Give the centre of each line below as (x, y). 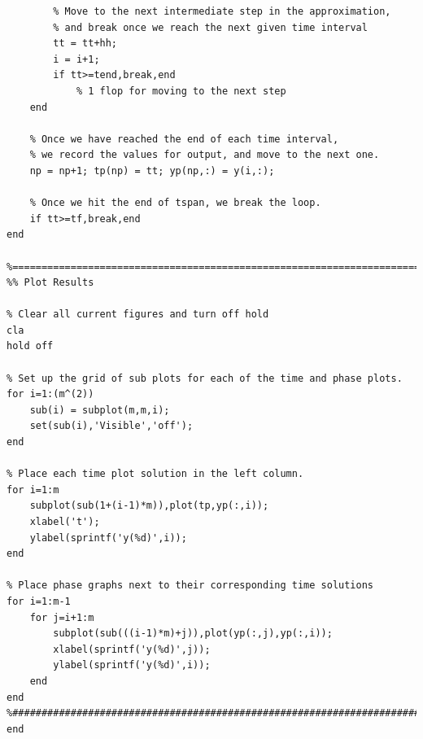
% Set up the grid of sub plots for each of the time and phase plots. (205, 378)
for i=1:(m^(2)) (50, 394)
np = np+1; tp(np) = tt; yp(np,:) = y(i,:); (152, 171)
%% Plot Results (50, 283)
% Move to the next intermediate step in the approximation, (222, 11)
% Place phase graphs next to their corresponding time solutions (190, 586)
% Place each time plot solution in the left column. (155, 474)
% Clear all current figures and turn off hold (138, 315)
